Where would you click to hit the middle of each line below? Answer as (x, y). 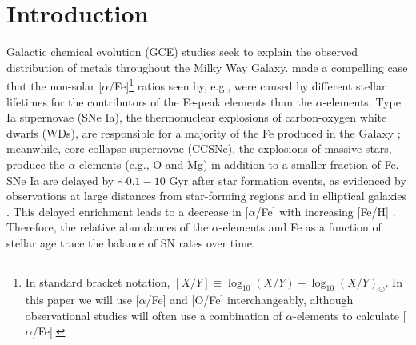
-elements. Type (362, 101)
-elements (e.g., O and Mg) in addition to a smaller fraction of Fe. (237, 164)
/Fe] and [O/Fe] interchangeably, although (250, 300)
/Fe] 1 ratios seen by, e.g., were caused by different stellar (248, 84)
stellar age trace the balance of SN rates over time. (131, 242)
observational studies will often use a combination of (154, 315)
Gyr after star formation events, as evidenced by (288, 180)
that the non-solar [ (54, 85)
